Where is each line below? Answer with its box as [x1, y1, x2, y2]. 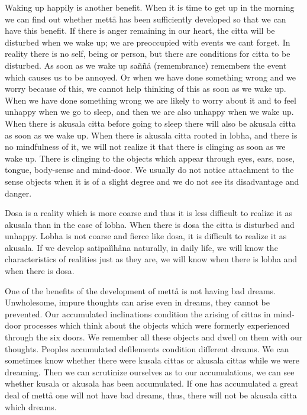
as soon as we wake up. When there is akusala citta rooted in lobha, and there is [5, 128, 298, 141]
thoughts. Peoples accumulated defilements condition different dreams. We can [5, 342, 289, 355]
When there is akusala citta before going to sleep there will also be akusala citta [5, 117, 296, 129]
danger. [5, 186, 32, 199]
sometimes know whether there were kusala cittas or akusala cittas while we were [5, 354, 299, 366]
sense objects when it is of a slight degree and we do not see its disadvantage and [5, 175, 299, 187]
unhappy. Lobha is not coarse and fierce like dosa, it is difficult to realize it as [5, 230, 287, 242]
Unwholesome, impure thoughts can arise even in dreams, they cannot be [5, 296, 270, 308]
